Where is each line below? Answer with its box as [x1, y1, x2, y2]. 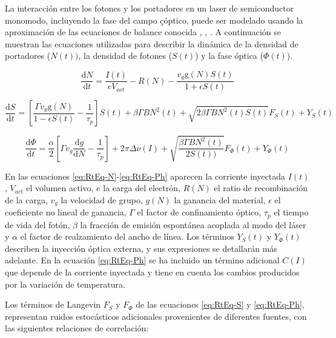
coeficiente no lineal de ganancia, [5, 206, 127, 218]
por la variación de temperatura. [5, 277, 125, 290]
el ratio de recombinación [214, 181, 308, 194]
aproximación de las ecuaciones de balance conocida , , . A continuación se [5, 25, 282, 38]
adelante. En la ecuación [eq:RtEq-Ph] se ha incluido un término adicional [5, 254, 280, 266]
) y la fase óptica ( [195, 49, 263, 62]
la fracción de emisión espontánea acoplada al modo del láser [80, 218, 306, 231]
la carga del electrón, [103, 181, 180, 194]
